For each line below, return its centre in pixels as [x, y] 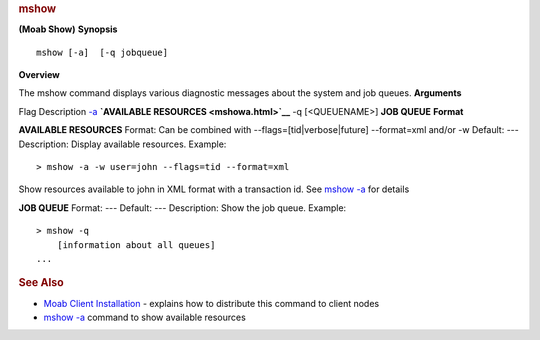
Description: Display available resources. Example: [122, 144]
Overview [39, 75]
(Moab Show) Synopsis [68, 29]
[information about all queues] [136, 244]
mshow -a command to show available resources [145, 317]
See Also [41, 283]
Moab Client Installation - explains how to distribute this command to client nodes [211, 303]
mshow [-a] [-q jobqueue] [102, 52]
